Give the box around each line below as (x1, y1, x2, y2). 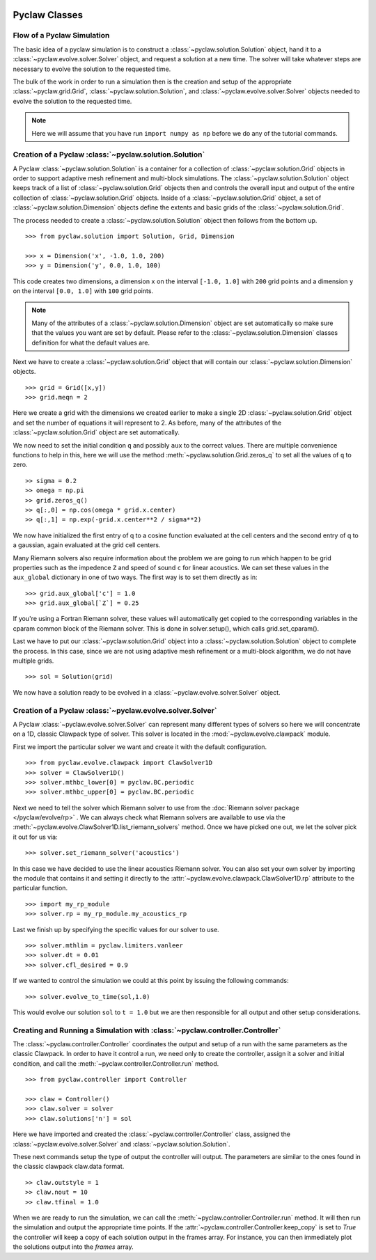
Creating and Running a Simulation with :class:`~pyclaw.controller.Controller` (13, 1025, 281, 1035)
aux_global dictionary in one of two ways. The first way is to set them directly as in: (13, 573, 258, 581)
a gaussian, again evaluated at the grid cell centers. (13, 541, 161, 549)
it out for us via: (13, 833, 58, 841)
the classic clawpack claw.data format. (13, 1163, 125, 1171)
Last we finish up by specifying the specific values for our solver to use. (13, 925, 219, 934)
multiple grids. (13, 656, 54, 665)
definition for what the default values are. (31, 338, 150, 347)
